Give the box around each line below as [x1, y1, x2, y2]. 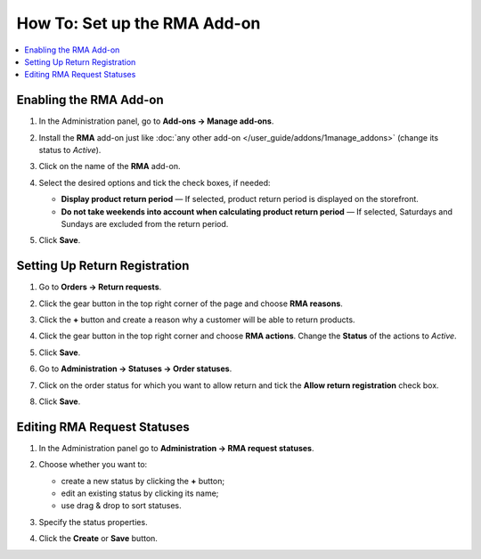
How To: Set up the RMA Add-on [16, 13, 261, 33]
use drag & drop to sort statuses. [61, 500, 182, 511]
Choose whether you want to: [38, 459, 148, 470]
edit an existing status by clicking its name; [61, 488, 219, 498]
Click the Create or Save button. [38, 533, 158, 544]
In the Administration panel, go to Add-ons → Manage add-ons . [38, 116, 274, 126]
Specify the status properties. [38, 516, 148, 527]
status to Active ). [38, 145, 102, 156]
